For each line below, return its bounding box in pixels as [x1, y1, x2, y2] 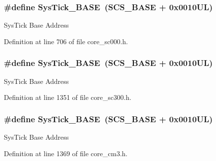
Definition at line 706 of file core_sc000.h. [4, 36, 128, 46]
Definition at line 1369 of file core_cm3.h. [4, 148, 128, 158]
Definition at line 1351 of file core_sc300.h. [4, 92, 131, 102]
